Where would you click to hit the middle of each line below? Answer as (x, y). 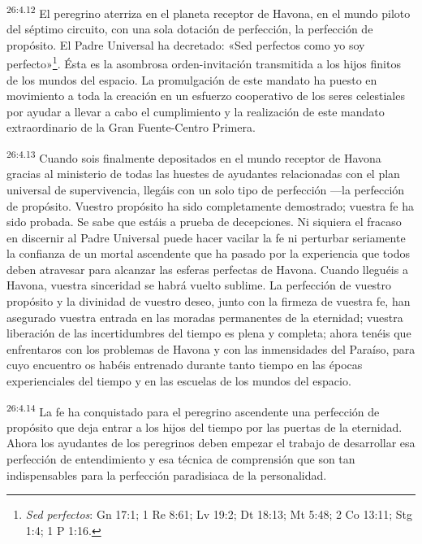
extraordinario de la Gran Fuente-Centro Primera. (131, 127)
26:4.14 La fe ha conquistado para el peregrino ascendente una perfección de (193, 410)
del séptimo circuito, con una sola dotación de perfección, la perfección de (190, 29)
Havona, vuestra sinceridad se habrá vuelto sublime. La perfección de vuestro (199, 285)
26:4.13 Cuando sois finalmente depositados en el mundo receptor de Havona (194, 157)
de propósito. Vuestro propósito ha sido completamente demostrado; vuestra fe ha (210, 205)
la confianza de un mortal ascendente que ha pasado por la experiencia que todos (208, 253)
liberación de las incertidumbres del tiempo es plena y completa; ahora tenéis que (209, 333)
